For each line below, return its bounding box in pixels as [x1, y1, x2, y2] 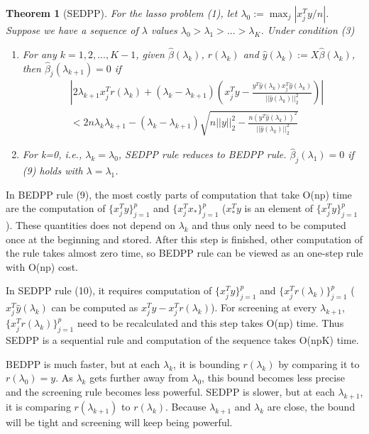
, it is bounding [173, 356, 240, 371]
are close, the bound [267, 399, 356, 413]
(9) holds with [22, 163, 83, 178]
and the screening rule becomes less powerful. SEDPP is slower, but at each [6, 384, 335, 399]
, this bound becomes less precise [202, 370, 345, 385]
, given [136, 46, 165, 61]
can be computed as [51, 300, 138, 315]
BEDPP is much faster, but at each [6, 356, 160, 371]
